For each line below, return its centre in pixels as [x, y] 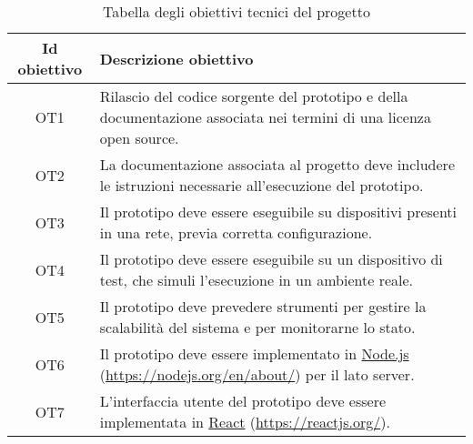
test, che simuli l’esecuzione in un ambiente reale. [257, 280]
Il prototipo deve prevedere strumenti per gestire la [263, 306]
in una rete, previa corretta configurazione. [236, 232]
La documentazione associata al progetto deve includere [277, 164]
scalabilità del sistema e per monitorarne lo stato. [257, 327]
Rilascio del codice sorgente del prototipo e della [254, 96]
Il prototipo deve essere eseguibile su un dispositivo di [271, 259]
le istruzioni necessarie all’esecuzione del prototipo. [262, 185]
